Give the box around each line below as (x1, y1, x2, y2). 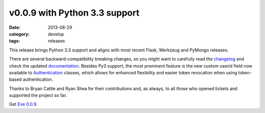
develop (48, 31, 64, 37)
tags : (9, 38, 20, 44)
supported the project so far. (9, 92, 67, 98)
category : (9, 31, 30, 37)
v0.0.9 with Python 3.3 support (9, 7, 140, 18)
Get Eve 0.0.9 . (9, 101, 38, 107)
